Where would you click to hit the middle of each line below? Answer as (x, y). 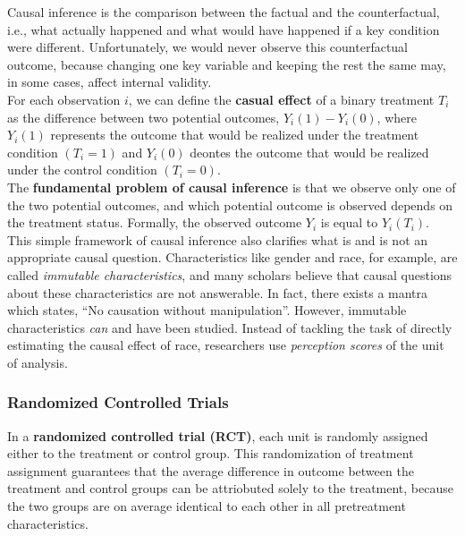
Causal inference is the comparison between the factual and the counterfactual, (224, 12)
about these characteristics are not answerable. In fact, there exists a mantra (218, 292)
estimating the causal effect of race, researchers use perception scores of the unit (226, 345)
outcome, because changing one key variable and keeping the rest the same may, (227, 64)
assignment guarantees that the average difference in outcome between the (211, 470)
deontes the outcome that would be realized (309, 152)
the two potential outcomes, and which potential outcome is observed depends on (230, 204)
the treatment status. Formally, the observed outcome (155, 222)
